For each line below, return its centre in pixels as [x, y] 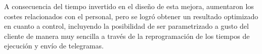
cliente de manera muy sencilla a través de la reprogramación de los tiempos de [127, 36]
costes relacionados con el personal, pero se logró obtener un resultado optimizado [131, 16]
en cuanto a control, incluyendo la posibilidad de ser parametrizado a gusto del [126, 26]
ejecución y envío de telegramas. [54, 46]
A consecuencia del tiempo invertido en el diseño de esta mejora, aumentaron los [129, 6]
